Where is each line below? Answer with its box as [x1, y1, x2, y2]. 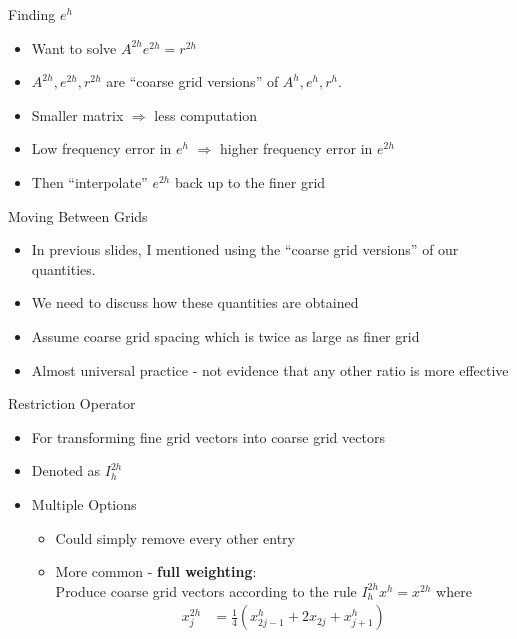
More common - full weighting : [55, 561, 257, 582]
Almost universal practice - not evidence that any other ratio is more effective [31, 359, 509, 380]
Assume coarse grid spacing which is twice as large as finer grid [31, 325, 420, 346]
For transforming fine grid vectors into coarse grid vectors [31, 426, 385, 447]
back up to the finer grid [174, 171, 326, 192]
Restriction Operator [8, 393, 136, 414]
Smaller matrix [31, 104, 124, 125]
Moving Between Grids [8, 205, 148, 226]
